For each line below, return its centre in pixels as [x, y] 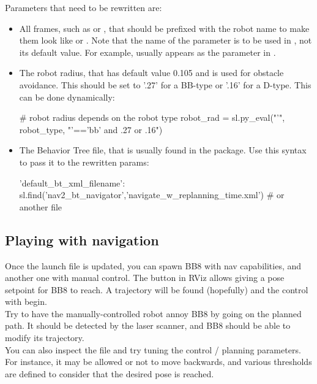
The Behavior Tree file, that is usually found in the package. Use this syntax [163, 150]
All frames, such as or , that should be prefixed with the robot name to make [164, 28]
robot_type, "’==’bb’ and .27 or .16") [91, 129]
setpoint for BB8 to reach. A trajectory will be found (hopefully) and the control [157, 289]
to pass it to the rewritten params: [84, 162]
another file [41, 206]
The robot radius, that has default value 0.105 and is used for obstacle [151, 73]
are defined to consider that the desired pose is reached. [110, 373]
